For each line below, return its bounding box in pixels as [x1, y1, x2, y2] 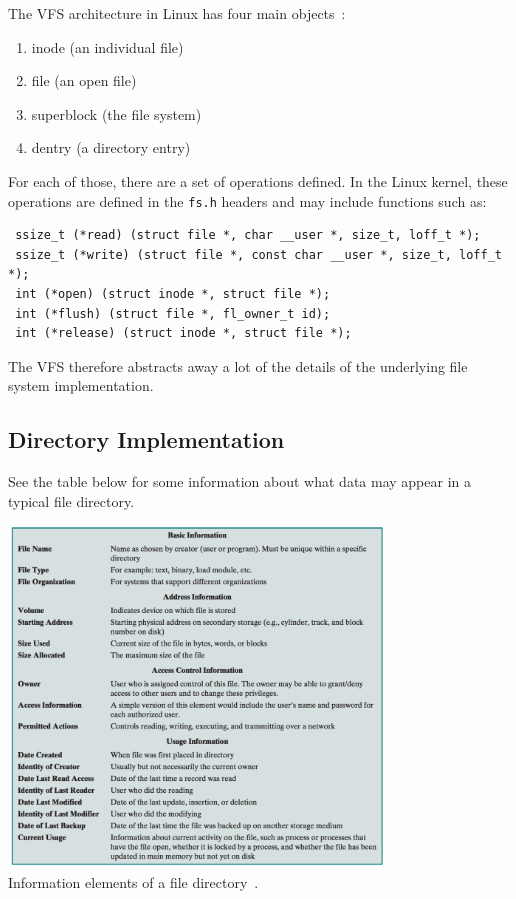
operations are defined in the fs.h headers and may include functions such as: [8, 190, 487, 211]
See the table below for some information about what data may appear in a [8, 471, 471, 492]
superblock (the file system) [31, 103, 202, 124]
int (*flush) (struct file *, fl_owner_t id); [15, 306, 331, 321]
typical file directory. [8, 490, 135, 511]
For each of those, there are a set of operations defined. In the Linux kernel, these [8, 170, 508, 191]
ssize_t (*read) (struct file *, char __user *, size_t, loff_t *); [15, 228, 481, 243]
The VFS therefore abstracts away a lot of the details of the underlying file [8, 355, 468, 376]
